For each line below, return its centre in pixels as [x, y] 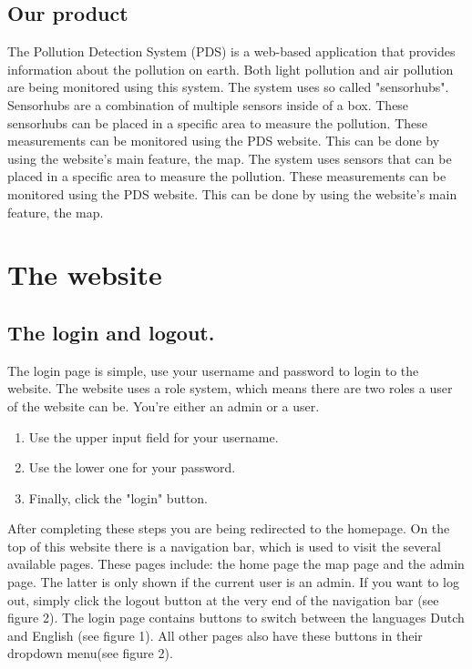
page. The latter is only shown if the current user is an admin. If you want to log [233, 582]
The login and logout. [111, 332]
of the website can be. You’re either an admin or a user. [164, 405]
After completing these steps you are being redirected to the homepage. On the [229, 528]
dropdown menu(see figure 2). [90, 653]
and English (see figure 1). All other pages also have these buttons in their [215, 635]
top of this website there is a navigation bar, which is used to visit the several [224, 546]
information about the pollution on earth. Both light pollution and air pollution [231, 69]
